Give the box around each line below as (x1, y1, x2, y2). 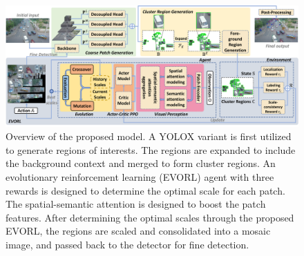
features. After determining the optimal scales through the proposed (6, 210, 294, 224)
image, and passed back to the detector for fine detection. (6, 237, 249, 251)
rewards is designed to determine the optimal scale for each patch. (6, 183, 285, 197)
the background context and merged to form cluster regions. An (6, 156, 276, 170)
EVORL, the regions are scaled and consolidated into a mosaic (6, 224, 271, 238)
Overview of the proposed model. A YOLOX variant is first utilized (6, 129, 292, 144)
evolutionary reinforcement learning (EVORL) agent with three (6, 169, 274, 184)
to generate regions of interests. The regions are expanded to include (6, 142, 296, 157)
